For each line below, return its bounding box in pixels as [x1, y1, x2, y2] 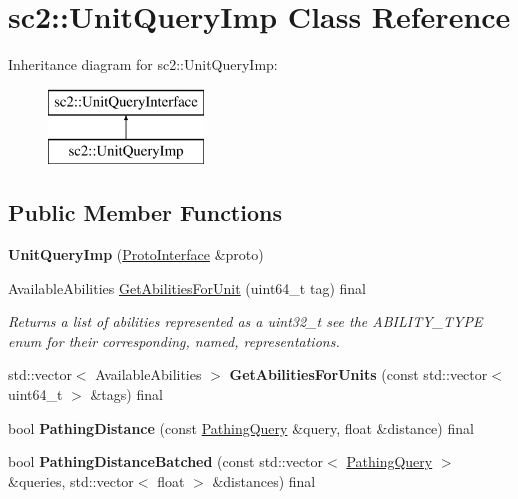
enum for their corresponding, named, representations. [8, 330, 340, 351]
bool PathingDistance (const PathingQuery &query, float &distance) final [8, 417, 474, 438]
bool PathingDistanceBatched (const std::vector [8, 451, 324, 472]
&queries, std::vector [8, 470, 134, 491]
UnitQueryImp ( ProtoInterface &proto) [8, 244, 264, 265]
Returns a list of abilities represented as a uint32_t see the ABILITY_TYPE [8, 311, 483, 332]
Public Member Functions [8, 197, 282, 228]
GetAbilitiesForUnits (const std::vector [229, 364, 488, 385]
